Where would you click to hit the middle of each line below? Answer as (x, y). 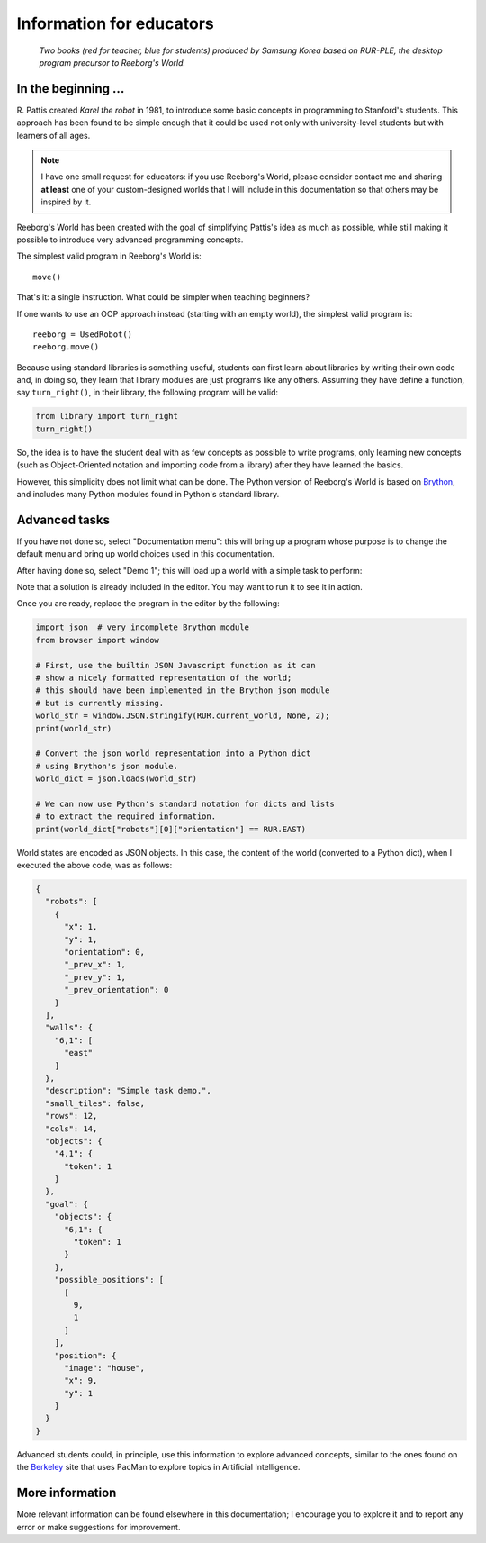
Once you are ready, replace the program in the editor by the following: (148, 604)
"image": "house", (105, 1368)
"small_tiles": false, (95, 1103)
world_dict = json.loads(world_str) (117, 779)
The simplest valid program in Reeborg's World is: (109, 256)
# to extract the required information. (126, 817)
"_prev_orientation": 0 (117, 990)
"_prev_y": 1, (95, 977)
